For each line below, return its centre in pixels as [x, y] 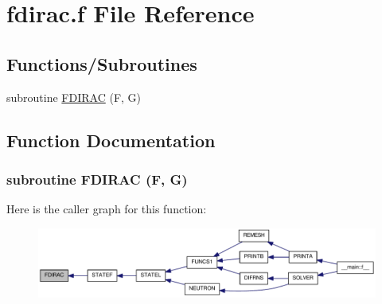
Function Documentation [111, 140]
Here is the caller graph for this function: [107, 209]
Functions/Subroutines [102, 63]
